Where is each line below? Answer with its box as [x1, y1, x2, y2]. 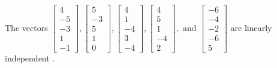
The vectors [5, 21, 48, 33]
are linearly [230, 21, 272, 33]
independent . [5, 52, 55, 64]
